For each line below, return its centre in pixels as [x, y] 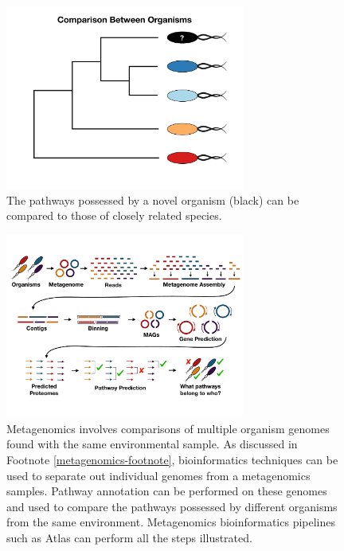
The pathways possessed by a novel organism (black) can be [153, 199]
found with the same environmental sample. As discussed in [152, 444]
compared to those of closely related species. [114, 215]
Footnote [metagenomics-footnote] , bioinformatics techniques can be [172, 460]
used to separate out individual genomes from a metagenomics [158, 475]
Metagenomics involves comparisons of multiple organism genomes [168, 428]
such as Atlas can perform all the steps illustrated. [129, 538]
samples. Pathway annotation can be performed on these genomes [167, 491]
